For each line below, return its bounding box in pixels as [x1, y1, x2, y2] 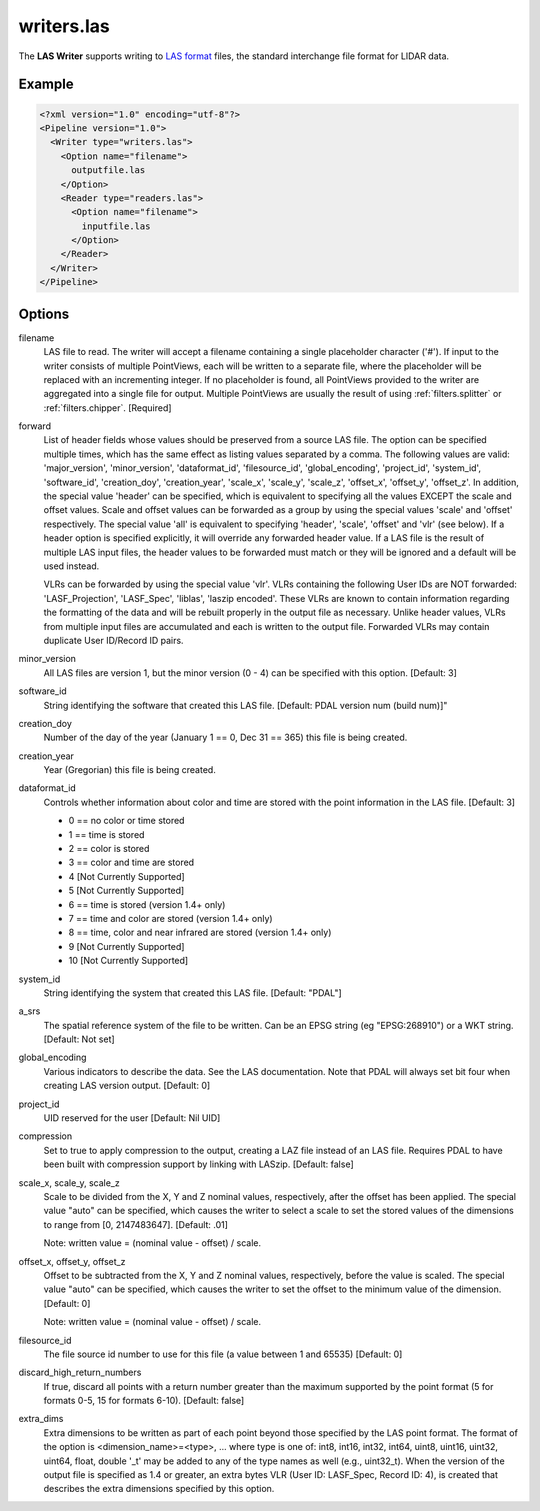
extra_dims [18, 1413, 64, 1425]
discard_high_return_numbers [18, 1366, 142, 1379]
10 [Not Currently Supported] [68, 955, 189, 967]
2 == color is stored [68, 843, 150, 855]
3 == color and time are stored [68, 856, 195, 869]
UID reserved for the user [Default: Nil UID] [43, 1112, 221, 1124]
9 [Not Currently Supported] [68, 940, 185, 952]
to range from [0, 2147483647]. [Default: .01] [43, 1218, 229, 1230]
